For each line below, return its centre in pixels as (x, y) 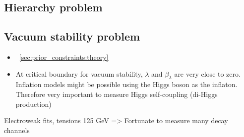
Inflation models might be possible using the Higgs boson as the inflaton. (126, 84)
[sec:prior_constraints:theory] (64, 57)
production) (33, 104)
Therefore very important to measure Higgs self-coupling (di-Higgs (117, 94)
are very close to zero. (207, 73)
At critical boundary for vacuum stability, (79, 73)
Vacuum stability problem (72, 36)
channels (17, 130)
